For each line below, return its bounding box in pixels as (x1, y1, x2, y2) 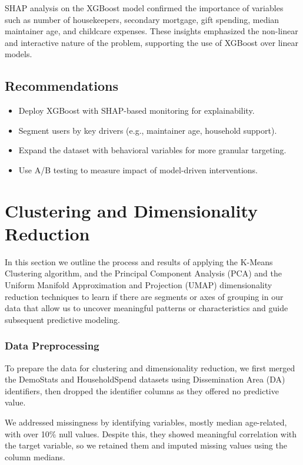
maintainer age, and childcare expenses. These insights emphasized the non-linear (5, 25, 298, 37)
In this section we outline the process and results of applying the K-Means (5, 255, 273, 268)
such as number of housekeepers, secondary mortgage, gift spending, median (5, 13, 279, 25)
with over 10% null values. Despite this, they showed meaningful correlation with (5, 427, 297, 440)
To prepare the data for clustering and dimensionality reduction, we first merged (5, 361, 295, 374)
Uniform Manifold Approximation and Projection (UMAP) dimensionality (5, 279, 272, 291)
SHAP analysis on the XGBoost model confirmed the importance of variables (5, 2, 284, 14)
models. (5, 48, 32, 60)
